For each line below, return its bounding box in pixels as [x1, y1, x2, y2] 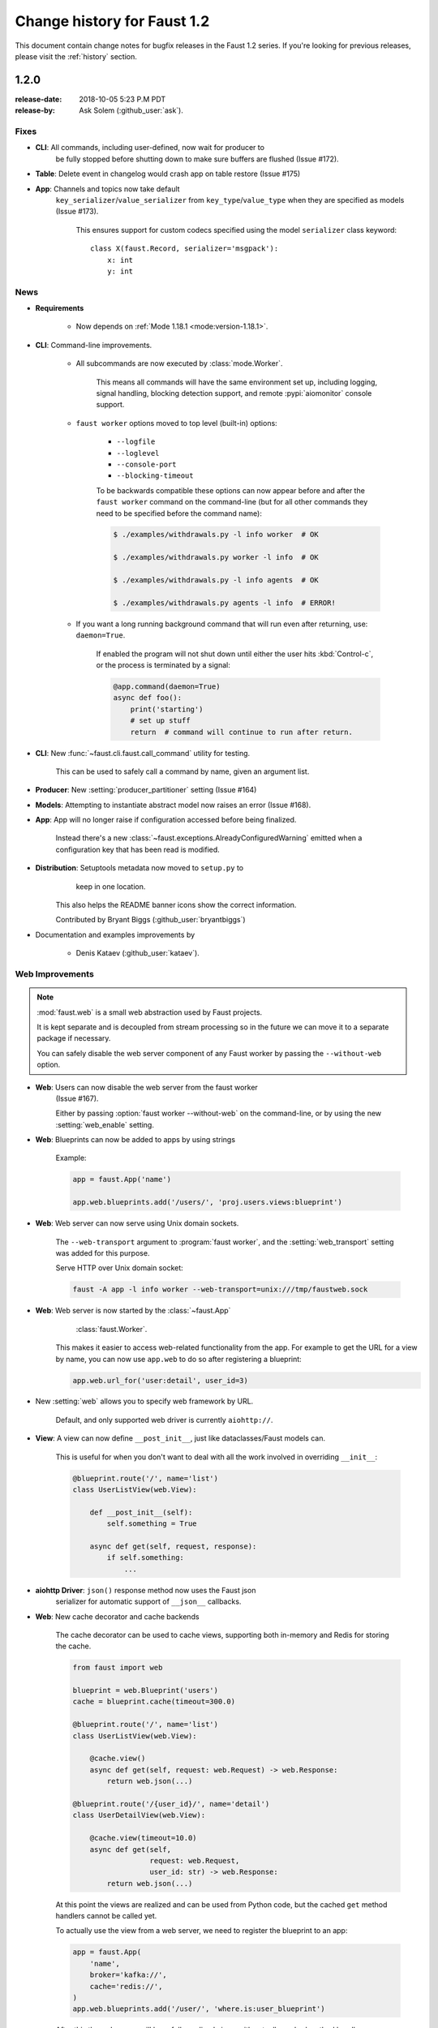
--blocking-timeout [116, 471, 194, 480]
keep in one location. [75, 881, 146, 892]
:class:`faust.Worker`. [75, 1324, 148, 1334]
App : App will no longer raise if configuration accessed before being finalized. [35, 815, 297, 825]
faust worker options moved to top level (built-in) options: [75, 418, 277, 428]
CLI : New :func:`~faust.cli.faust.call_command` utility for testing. [35, 748, 251, 758]
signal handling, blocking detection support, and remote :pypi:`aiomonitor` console [96, 388, 372, 397]
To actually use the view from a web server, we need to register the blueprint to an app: [55, 1926, 348, 1936]
